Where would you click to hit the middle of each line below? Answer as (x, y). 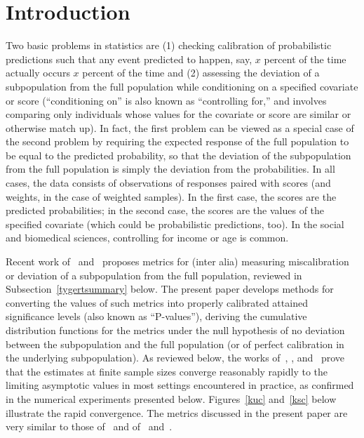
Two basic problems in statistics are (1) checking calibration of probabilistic (169, 45)
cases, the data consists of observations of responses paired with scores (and (168, 183)
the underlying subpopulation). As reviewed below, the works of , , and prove (175, 358)
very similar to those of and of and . (89, 426)
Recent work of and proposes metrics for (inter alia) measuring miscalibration (177, 261)
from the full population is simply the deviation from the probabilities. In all (170, 169)
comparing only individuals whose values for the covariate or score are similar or (178, 114)
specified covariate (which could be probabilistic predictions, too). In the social (175, 224)
